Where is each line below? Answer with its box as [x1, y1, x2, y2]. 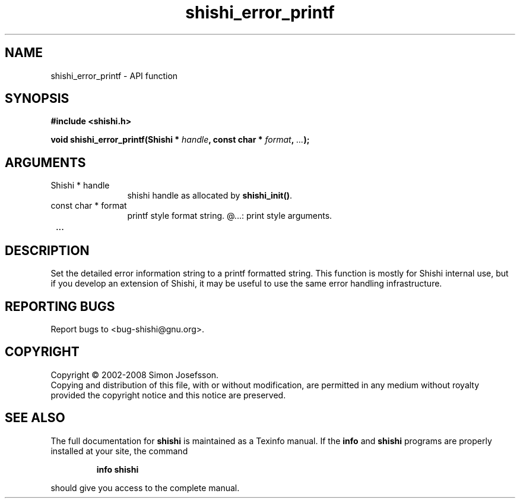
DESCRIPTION [5, 243, 90, 258]
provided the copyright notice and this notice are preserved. [50, 389, 286, 400]
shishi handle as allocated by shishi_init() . [127, 190, 292, 201]
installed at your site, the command [50, 445, 188, 456]
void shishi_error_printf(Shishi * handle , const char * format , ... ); [50, 134, 310, 145]
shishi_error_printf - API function [50, 70, 178, 81]
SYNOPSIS [5, 91, 69, 106]
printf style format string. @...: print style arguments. [127, 210, 332, 221]
